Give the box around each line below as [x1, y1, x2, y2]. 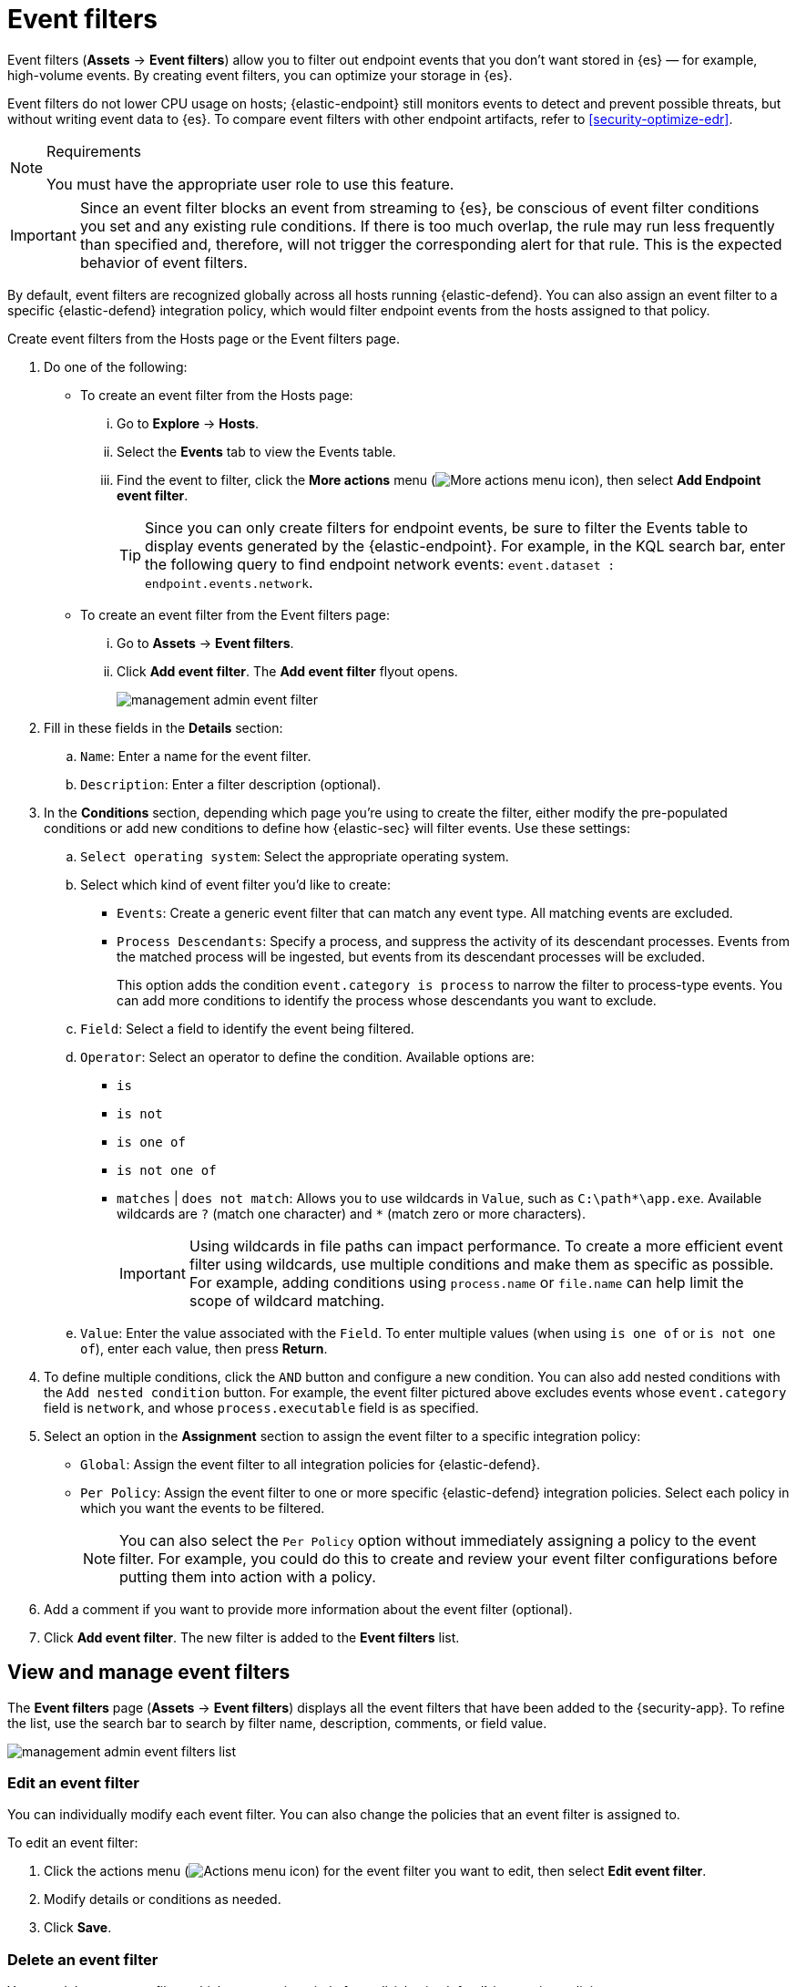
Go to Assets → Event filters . [117, 634, 294, 651]
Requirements [46, 141, 141, 160]
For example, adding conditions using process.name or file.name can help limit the [189, 1272, 744, 1292]
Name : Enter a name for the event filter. [80, 747, 311, 764]
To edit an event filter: [7, 1835, 138, 1851]
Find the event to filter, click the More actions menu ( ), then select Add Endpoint [117, 471, 761, 488]
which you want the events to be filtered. [80, 1499, 325, 1516]
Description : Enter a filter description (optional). [80, 776, 381, 792]
